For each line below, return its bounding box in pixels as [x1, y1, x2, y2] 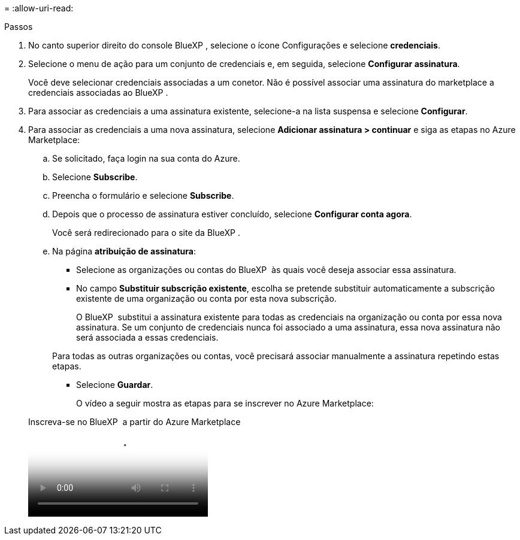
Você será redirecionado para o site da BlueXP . [52, 227, 240, 238]
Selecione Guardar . [76, 380, 153, 390]
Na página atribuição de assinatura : [52, 246, 196, 256]
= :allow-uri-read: [4, 3, 74, 13]
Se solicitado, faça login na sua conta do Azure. [52, 153, 240, 163]
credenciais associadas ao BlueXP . [28, 87, 168, 98]
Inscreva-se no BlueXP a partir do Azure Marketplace [28, 417, 241, 427]
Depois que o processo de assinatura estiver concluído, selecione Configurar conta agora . [52, 209, 412, 219]
